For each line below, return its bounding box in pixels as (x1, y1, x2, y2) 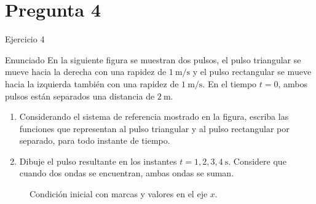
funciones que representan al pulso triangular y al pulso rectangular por (19, 122, 290, 135)
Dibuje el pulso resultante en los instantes (19, 154, 177, 167)
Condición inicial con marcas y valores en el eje (30, 187, 208, 200)
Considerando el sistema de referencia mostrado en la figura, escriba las (19, 110, 289, 123)
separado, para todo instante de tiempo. (19, 134, 170, 147)
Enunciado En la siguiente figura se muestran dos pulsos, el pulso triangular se (5, 53, 301, 66)
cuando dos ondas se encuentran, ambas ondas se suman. (19, 167, 234, 179)
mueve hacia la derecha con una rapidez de (5, 65, 167, 78)
